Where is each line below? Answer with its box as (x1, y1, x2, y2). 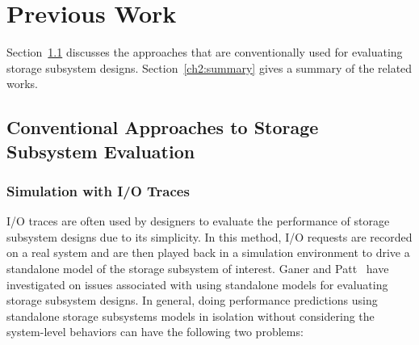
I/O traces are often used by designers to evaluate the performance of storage (6, 212, 390, 229)
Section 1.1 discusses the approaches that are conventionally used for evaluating (6, 44, 403, 61)
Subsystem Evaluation (6, 138, 195, 163)
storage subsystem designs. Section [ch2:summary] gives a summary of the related (6, 59, 413, 76)
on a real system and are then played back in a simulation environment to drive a (6, 244, 410, 261)
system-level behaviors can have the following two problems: (6, 323, 304, 340)
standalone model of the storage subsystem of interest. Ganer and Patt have (6, 260, 389, 277)
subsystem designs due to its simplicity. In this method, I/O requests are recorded (6, 228, 413, 245)
